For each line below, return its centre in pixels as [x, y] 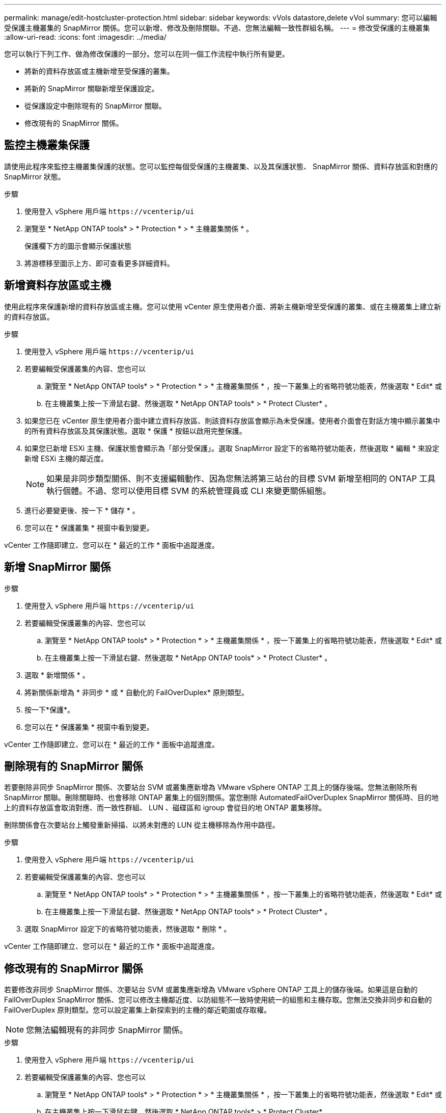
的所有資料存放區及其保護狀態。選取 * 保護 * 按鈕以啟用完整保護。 [135, 431]
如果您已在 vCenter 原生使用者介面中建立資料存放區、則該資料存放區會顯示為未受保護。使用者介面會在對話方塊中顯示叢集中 [232, 420]
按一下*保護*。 [50, 709]
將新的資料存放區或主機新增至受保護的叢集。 [99, 71]
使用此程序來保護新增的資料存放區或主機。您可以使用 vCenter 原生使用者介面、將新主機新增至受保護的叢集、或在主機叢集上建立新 [223, 306]
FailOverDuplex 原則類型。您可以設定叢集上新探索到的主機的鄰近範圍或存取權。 [138, 1010]
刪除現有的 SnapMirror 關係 [74, 766]
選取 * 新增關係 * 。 [57, 675]
